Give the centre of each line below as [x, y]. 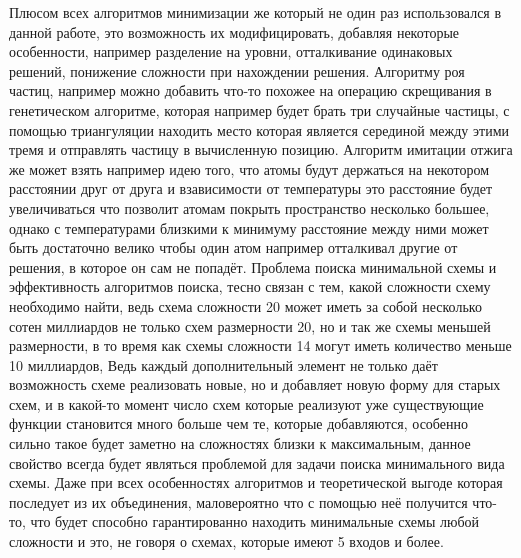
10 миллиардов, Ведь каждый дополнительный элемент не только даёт [223, 364]
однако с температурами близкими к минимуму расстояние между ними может [249, 227]
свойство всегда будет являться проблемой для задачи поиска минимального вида [257, 462]
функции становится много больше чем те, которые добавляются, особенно [239, 423]
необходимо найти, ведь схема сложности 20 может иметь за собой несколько [245, 305]
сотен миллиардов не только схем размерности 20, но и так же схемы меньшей [250, 325]
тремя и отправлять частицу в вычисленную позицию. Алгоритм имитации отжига [261, 149]
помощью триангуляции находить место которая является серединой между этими [259, 129]
